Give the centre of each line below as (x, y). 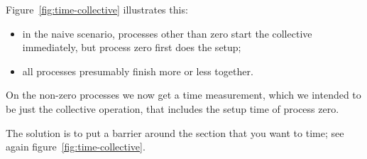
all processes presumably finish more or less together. (138, 71)
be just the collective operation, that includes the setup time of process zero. (172, 108)
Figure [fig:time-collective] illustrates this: (97, 9)
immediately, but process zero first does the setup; (132, 47)
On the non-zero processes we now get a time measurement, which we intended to (183, 95)
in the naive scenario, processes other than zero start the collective (167, 33)
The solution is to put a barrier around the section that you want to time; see (175, 132)
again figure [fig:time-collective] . (76, 147)
